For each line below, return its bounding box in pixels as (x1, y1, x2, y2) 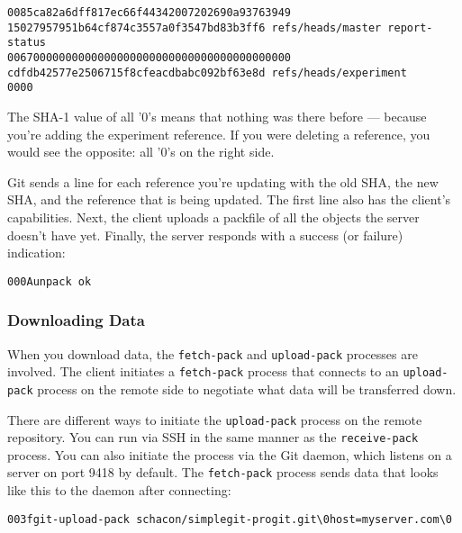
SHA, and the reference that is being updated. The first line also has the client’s (7, 190, 451, 209)
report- (387, 21, 433, 34)
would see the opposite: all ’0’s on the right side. (7, 142, 275, 161)
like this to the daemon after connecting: (7, 481, 231, 500)
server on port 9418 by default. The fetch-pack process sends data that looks (7, 463, 439, 482)
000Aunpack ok (7, 275, 92, 288)
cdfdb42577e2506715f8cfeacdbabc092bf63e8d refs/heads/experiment (7, 66, 407, 79)
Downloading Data (7, 309, 145, 331)
